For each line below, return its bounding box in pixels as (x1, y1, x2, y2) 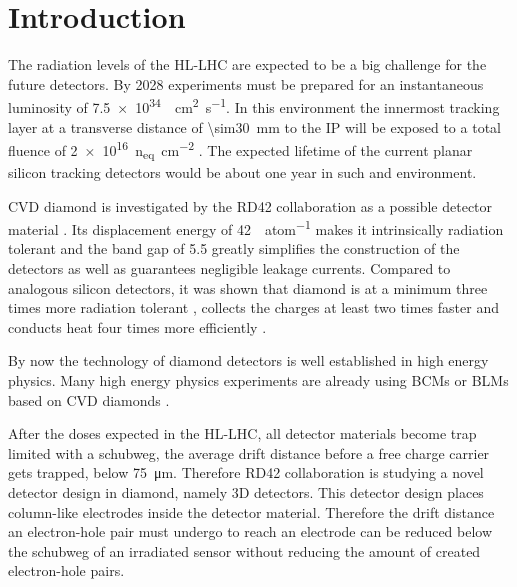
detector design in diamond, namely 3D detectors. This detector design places (8, 481, 484, 502)
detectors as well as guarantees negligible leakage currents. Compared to (8, 257, 451, 278)
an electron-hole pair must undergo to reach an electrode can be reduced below (8, 521, 493, 542)
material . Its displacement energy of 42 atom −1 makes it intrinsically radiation (8, 216, 504, 239)
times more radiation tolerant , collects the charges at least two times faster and (8, 297, 499, 318)
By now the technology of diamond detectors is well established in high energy (8, 350, 489, 371)
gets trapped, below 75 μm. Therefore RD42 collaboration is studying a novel (8, 462, 484, 483)
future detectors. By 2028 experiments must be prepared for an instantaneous (8, 73, 484, 94)
